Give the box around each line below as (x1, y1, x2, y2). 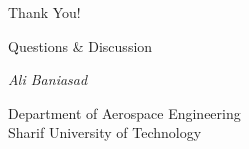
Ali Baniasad (8, 69, 88, 90)
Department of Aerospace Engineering (8, 102, 241, 123)
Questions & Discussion (8, 35, 153, 56)
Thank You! (8, 2, 81, 22)
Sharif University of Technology (8, 122, 202, 143)
